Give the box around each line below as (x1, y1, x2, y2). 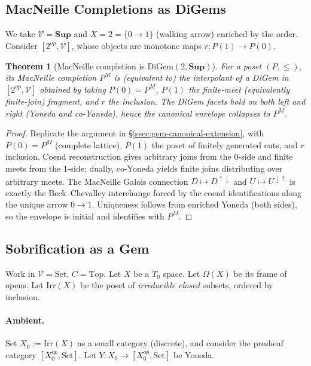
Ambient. (5, 314, 45, 326)
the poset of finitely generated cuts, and (151, 138, 298, 151)
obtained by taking (39, 83, 106, 95)
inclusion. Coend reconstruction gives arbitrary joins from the (5, 150, 231, 163)
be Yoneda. (173, 348, 215, 361)
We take (5, 28, 35, 40)
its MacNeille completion (5, 71, 97, 84)
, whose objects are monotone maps (71, 39, 202, 51)
